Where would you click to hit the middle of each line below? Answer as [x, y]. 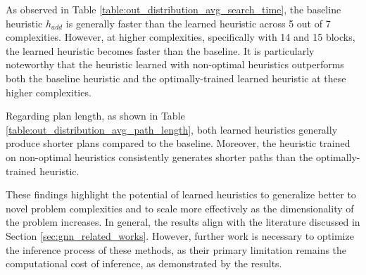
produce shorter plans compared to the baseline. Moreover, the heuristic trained [178, 143]
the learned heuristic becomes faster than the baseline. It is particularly [160, 50]
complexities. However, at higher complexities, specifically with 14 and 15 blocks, [181, 37]
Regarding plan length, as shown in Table [95, 116]
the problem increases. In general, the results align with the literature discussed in [183, 222]
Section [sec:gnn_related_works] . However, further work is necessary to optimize [180, 235]
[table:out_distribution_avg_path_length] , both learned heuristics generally [172, 129]
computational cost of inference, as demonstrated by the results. [144, 263]
